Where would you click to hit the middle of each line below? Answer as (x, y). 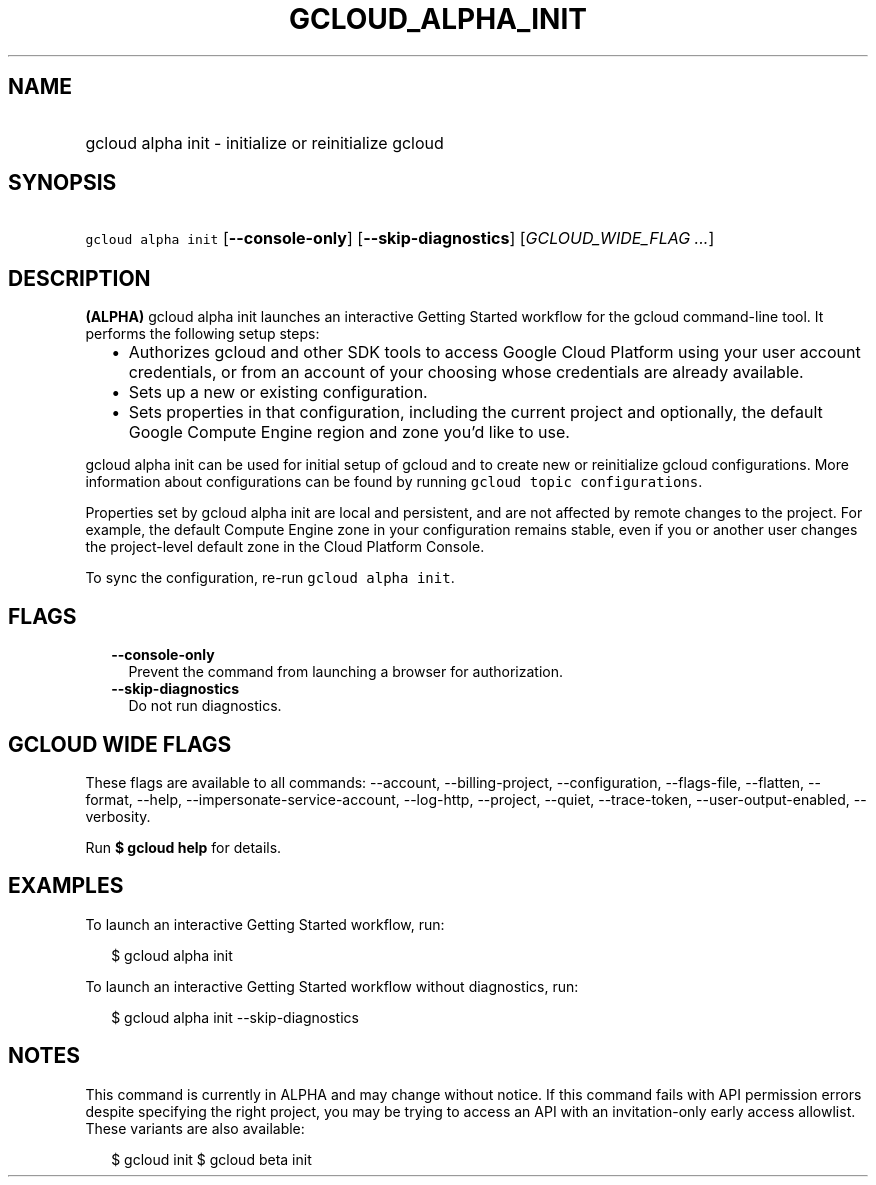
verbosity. (118, 816)
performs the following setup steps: (202, 334)
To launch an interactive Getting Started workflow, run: (265, 924)
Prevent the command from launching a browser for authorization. (345, 672)
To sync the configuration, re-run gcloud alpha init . (270, 578)
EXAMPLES (66, 886)
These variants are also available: (195, 1128)
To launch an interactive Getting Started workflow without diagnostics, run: (332, 986)
